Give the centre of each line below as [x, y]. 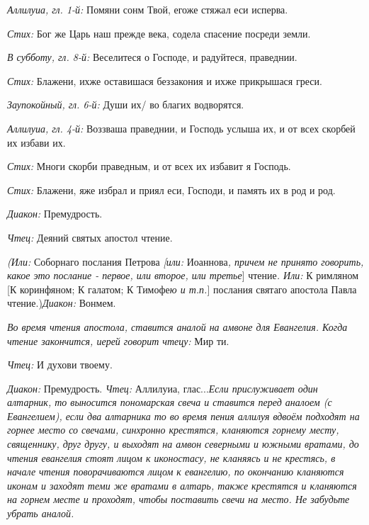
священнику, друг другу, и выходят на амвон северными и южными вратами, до [183, 444]
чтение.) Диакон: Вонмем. [62, 303]
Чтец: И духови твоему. [60, 365]
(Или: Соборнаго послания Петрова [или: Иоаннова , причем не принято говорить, [186, 261]
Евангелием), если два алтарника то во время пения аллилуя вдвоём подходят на [183, 416]
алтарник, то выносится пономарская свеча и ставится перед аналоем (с [170, 402]
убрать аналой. [41, 513]
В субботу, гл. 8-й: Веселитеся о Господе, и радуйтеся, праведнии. [152, 57]
